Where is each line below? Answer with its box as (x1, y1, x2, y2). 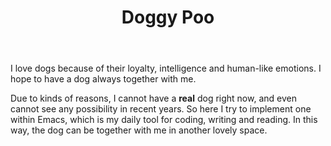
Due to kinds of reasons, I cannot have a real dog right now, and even (10, 92, 297, 105)
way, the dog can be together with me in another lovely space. (10, 124, 268, 136)
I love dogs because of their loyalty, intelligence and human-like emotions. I (10, 62, 322, 75)
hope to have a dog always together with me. (10, 73, 197, 85)
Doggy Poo (121, 6, 215, 29)
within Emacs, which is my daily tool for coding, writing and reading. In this (10, 114, 318, 126)
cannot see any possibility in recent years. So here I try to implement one (10, 103, 312, 115)
